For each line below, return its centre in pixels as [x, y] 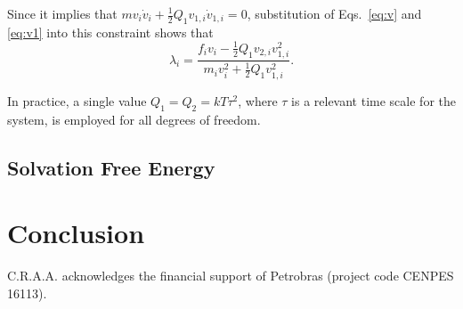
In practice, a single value [77, 100]
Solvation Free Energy [111, 167]
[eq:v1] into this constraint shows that [110, 32]
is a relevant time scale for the [374, 100]
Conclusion [76, 233]
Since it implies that [62, 13]
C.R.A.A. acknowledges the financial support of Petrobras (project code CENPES [231, 276]
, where [258, 100]
